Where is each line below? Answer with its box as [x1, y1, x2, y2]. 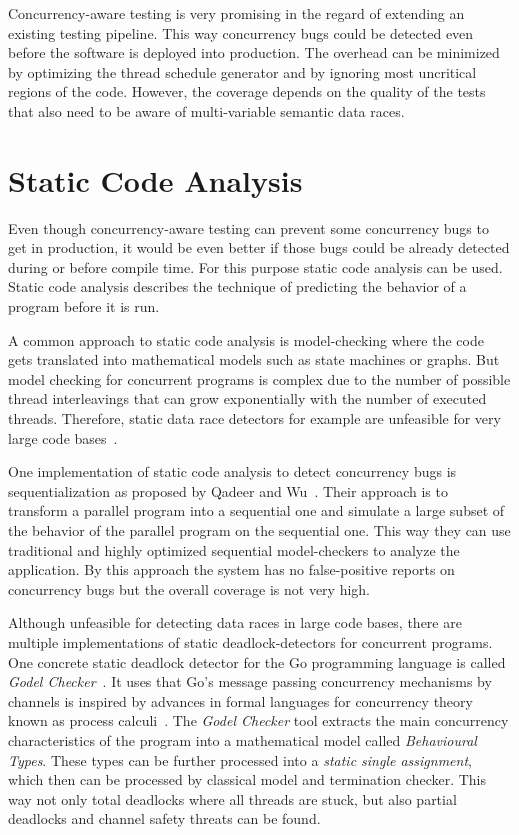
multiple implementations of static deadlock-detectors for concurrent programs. [8, 631, 493, 652]
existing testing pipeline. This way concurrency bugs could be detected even [8, 22, 474, 43]
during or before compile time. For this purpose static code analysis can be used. [8, 256, 503, 277]
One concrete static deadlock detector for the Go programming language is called [8, 651, 506, 672]
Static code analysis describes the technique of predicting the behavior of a [8, 276, 467, 297]
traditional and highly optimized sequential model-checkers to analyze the [8, 539, 460, 560]
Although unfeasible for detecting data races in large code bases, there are [8, 612, 462, 633]
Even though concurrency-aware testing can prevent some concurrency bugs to [8, 217, 489, 238]
